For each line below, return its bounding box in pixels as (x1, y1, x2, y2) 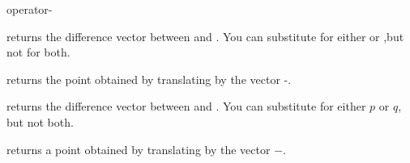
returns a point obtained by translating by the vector (6, 140, 271, 157)
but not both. (6, 113, 74, 130)
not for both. (6, 44, 70, 61)
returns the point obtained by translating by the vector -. (6, 70, 292, 87)
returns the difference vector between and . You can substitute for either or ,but (6, 27, 404, 44)
